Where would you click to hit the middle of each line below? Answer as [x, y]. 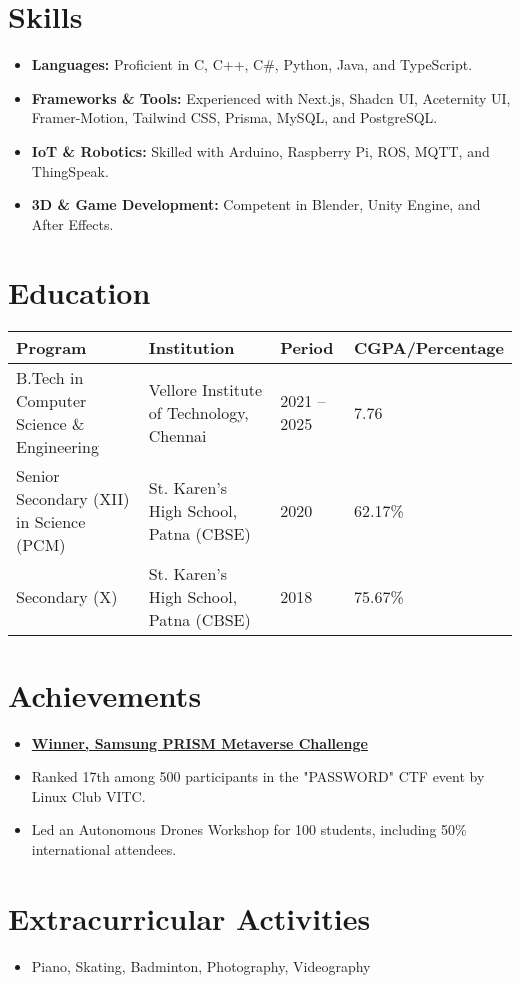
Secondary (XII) [73, 499]
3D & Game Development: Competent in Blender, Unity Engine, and [256, 204]
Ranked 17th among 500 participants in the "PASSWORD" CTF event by [258, 776]
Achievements [105, 694]
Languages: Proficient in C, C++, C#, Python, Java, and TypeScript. [252, 64]
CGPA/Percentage [428, 348]
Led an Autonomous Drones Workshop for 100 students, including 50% [249, 829]
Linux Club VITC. [88, 795]
